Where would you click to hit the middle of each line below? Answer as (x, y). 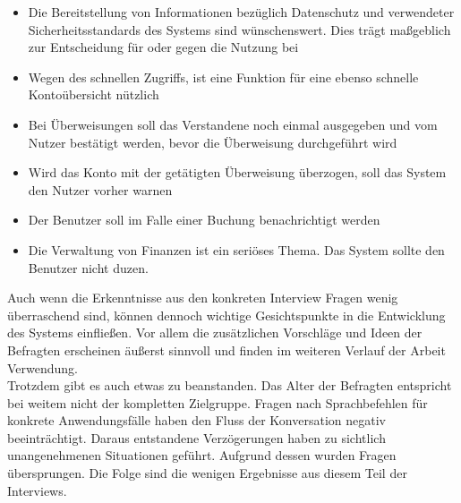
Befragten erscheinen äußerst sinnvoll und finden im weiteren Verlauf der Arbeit (226, 350)
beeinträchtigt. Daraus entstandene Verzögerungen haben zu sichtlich (196, 437)
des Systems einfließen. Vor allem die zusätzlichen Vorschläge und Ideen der (215, 332)
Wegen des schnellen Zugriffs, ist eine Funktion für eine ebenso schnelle (223, 77)
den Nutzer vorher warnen (100, 189)
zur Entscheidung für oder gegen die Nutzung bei (163, 47)
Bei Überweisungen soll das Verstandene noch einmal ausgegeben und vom (233, 124)
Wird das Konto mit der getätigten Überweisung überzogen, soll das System (237, 172)
